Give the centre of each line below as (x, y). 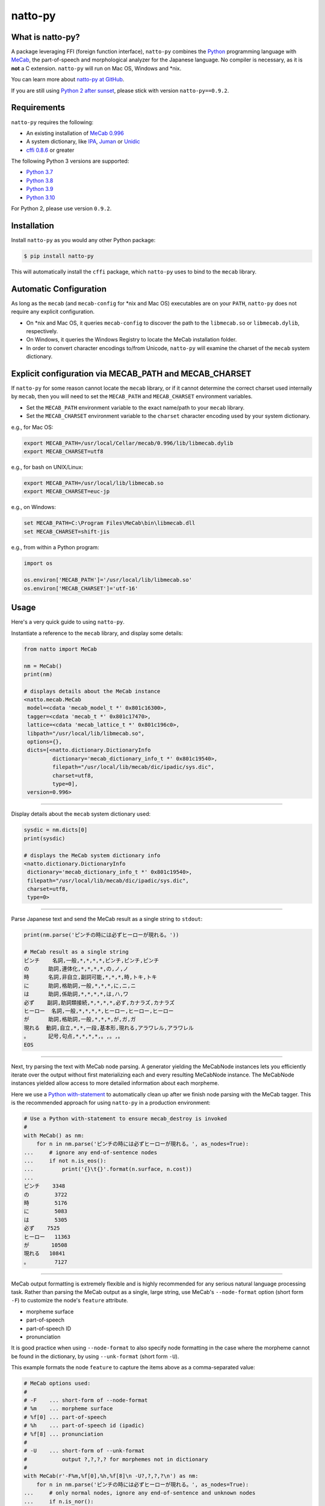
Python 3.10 (41, 197)
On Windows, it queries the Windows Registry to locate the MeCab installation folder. (132, 340)
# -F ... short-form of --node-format (86, 1400)
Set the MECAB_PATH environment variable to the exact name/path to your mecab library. (135, 407)
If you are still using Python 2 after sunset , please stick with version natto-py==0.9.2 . (120, 90)
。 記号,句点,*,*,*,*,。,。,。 (73, 1036)
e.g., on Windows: (34, 507)
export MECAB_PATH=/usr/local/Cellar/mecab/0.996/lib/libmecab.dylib (128, 443)
